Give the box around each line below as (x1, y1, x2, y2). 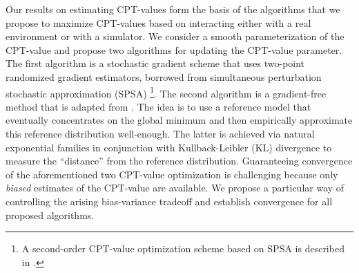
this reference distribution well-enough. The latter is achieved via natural (6, 126, 315, 140)
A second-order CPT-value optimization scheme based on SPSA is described (21, 241, 345, 256)
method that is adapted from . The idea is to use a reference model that (6, 99, 311, 113)
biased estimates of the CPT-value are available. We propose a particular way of (6, 180, 345, 195)
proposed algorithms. (6, 207, 95, 222)
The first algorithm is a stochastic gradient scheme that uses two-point (6, 56, 305, 70)
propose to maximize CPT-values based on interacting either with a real (6, 15, 311, 30)
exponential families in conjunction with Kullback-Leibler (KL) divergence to (6, 140, 332, 154)
